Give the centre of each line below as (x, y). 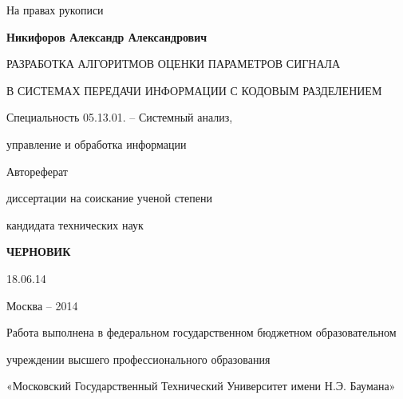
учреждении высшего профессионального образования (138, 359)
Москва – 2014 (42, 305)
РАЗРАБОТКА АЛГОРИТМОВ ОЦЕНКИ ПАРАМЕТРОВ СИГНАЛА (174, 64)
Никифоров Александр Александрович (107, 36)
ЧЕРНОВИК (39, 251)
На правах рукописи (55, 10)
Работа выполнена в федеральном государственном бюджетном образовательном (201, 332)
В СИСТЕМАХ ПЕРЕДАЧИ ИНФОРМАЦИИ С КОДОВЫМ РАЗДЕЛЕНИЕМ (194, 90)
